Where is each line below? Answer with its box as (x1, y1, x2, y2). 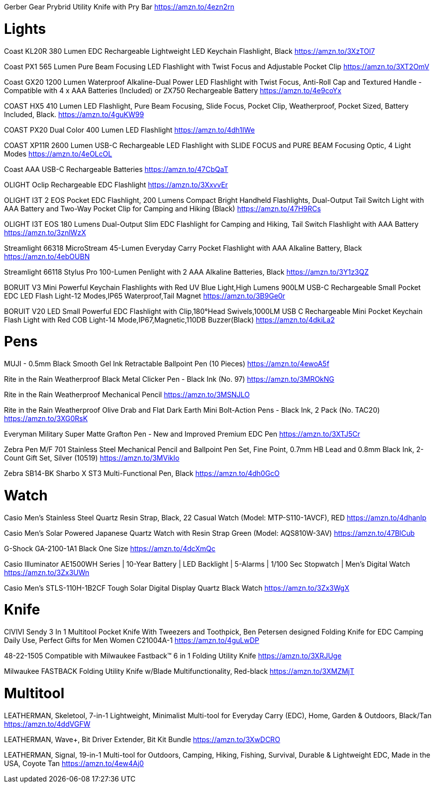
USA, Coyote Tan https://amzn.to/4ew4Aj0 (4, 759, 144, 768)
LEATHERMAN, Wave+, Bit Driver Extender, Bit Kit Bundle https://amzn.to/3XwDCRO (4, 735, 280, 744)
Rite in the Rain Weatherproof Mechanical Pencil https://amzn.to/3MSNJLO (4, 390, 250, 399)
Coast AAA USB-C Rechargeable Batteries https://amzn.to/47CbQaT (4, 164, 228, 173)
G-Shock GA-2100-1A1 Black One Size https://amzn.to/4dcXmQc (4, 544, 216, 553)
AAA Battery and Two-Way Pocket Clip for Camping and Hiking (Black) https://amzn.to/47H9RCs (4, 204, 321, 213)
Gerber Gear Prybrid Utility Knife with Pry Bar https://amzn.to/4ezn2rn (4, 2, 234, 11)
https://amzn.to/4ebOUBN (4, 252, 90, 261)
